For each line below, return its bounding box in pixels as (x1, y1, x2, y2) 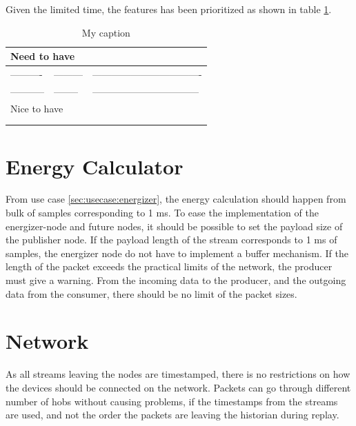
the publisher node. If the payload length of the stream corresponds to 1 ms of (6, 232, 337, 247)
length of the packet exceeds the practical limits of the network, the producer (6, 259, 333, 274)
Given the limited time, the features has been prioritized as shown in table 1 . (6, 2, 332, 16)
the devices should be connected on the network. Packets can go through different (6, 380, 351, 394)
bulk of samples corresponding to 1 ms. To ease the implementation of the (6, 205, 319, 220)
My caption (81, 25, 130, 39)
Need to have (10, 49, 75, 63)
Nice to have (10, 101, 63, 115)
